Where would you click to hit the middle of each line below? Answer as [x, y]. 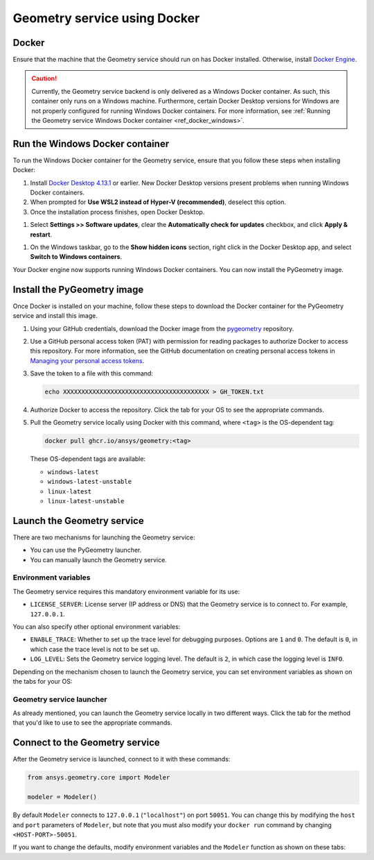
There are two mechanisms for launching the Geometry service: [104, 537]
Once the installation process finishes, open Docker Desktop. [117, 212]
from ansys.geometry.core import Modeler [99, 778]
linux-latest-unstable [86, 501]
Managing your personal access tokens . [87, 360]
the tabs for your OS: [43, 681]
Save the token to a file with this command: [92, 373]
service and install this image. [55, 316]
